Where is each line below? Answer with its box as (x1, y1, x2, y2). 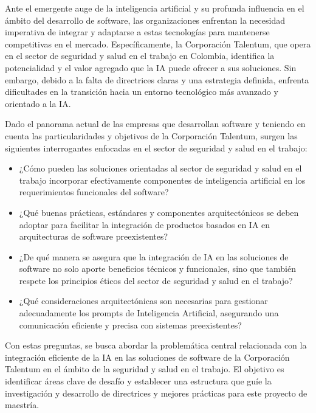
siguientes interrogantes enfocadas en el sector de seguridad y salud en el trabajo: (5, 141, 307, 154)
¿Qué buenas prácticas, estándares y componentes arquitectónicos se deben (19, 206, 299, 218)
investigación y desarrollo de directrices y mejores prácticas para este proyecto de (5, 386, 307, 399)
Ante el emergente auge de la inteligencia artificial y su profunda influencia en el (5, 2, 304, 14)
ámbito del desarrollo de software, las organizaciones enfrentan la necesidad (5, 13, 286, 26)
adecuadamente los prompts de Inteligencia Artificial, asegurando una (19, 307, 279, 319)
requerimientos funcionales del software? (19, 186, 169, 198)
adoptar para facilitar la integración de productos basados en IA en (19, 218, 270, 231)
